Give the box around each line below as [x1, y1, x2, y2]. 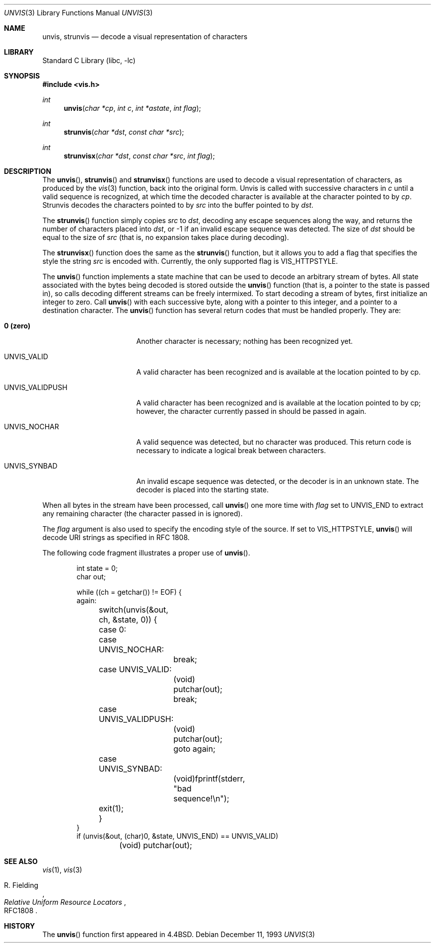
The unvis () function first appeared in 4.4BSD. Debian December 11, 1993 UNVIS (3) [42, 930, 315, 939]
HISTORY [4, 922, 35, 930]
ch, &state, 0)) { [98, 615, 157, 625]
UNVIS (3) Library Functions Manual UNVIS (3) [4, 8, 153, 17]
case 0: [98, 625, 127, 634]
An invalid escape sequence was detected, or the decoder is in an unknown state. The [136, 477, 419, 485]
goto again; [173, 744, 216, 754]
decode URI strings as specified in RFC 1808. [42, 533, 190, 542]
